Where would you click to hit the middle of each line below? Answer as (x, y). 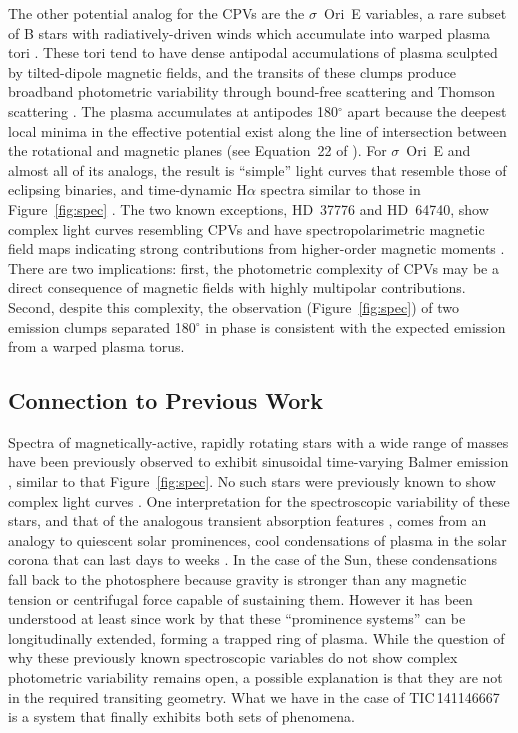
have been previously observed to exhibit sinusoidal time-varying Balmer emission (258, 461)
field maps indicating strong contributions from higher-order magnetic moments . (256, 248)
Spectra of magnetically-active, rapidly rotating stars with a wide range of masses (258, 441)
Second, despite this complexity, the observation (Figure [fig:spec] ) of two (233, 306)
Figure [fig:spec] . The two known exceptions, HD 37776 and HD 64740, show (248, 208)
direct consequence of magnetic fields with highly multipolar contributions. (237, 287)
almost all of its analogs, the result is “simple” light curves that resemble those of (257, 169)
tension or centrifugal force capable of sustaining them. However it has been (240, 598)
